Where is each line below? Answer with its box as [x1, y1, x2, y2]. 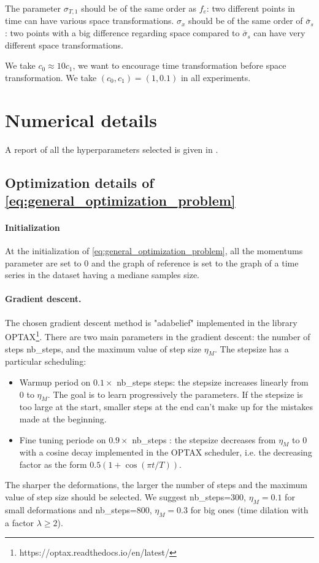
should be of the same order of [188, 14, 303, 27]
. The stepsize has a [215, 342, 289, 355]
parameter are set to [5, 256, 82, 269]
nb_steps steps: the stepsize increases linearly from [117, 375, 309, 388]
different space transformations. [5, 38, 123, 51]
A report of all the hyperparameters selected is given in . [5, 142, 218, 155]
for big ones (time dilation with [190, 503, 309, 516]
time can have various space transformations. [5, 14, 174, 27]
